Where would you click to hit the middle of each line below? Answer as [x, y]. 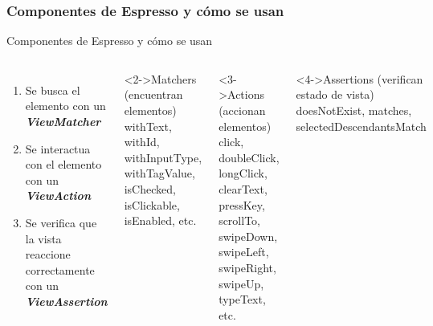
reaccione [48, 254]
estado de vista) [335, 94]
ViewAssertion [66, 301]
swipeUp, [241, 283]
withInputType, [163, 157]
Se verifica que [61, 222]
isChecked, [150, 188]
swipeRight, [247, 267]
